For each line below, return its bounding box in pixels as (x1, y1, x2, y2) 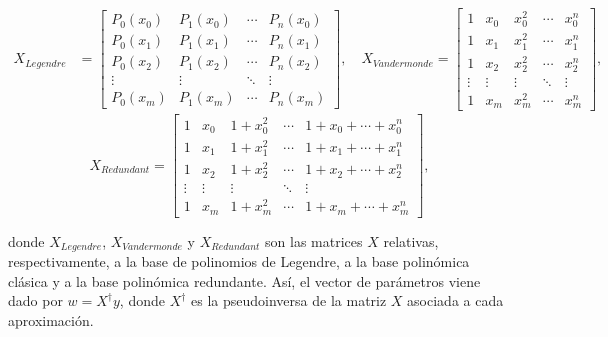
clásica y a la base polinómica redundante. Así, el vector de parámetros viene (8, 270, 481, 291)
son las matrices (265, 230, 363, 251)
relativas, (383, 230, 439, 251)
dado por (8, 290, 63, 311)
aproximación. (8, 310, 94, 331)
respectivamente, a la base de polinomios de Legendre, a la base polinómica (8, 251, 470, 272)
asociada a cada (407, 290, 504, 311)
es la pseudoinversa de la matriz (191, 290, 387, 311)
